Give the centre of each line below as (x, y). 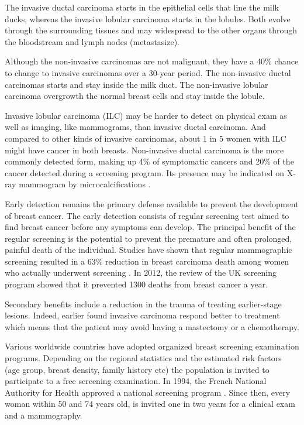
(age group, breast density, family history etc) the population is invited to (137, 369)
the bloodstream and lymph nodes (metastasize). (92, 41)
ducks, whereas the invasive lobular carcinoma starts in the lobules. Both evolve (148, 18)
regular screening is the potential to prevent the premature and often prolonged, (148, 238)
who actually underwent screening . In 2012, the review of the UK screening (141, 273)
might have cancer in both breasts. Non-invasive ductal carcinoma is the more (144, 150)
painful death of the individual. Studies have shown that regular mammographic (148, 250)
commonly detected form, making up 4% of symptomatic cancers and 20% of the (149, 161)
